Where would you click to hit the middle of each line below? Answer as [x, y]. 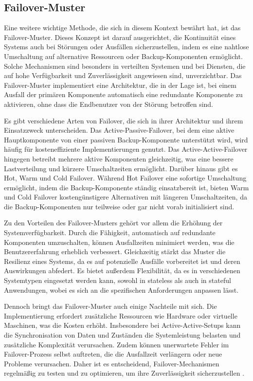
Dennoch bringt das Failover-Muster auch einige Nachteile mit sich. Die [110, 306]
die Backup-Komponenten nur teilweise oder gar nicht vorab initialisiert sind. [119, 206]
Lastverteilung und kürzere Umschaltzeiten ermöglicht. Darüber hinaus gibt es [121, 168]
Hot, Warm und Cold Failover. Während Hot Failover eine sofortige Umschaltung [125, 178]
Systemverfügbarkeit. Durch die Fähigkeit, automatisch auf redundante [110, 232]
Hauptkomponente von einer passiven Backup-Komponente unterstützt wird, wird [126, 139]
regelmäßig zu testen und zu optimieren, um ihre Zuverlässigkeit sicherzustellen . [124, 373]
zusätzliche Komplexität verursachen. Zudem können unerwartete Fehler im [117, 344]
